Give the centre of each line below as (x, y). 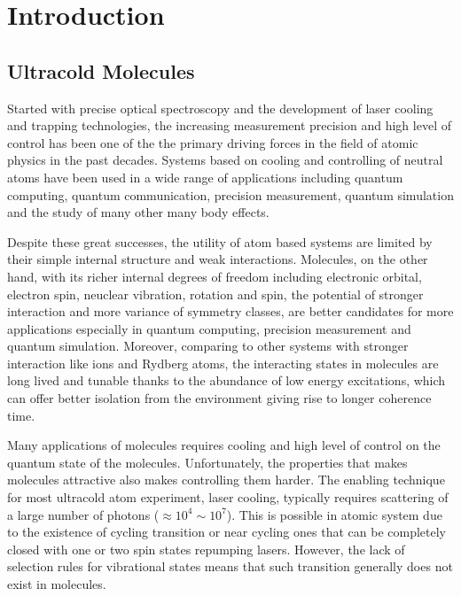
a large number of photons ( (83, 514)
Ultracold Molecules (101, 70)
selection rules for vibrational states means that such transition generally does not (230, 566)
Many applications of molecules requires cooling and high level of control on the (224, 445)
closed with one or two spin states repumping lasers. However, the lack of (206, 549)
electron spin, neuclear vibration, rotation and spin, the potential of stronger (215, 294)
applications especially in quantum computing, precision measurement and (209, 328)
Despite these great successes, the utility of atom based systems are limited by (220, 241)
